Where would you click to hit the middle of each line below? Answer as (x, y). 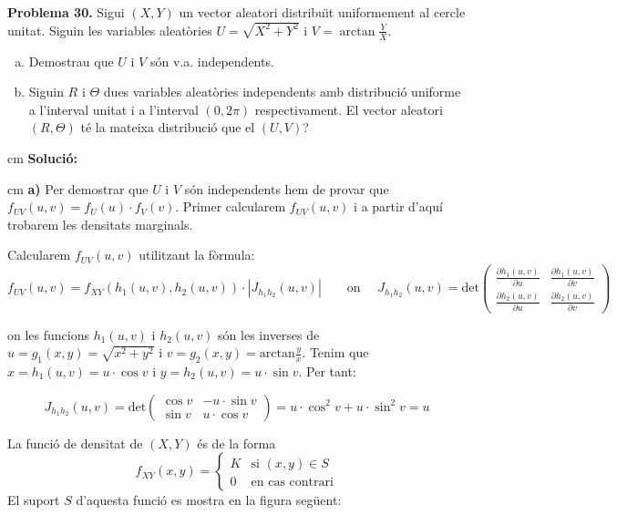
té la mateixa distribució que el (168, 127)
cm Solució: (43, 158)
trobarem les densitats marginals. (100, 224)
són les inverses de (269, 334)
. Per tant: (327, 371)
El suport (34, 500)
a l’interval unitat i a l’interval (113, 109)
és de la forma (237, 443)
